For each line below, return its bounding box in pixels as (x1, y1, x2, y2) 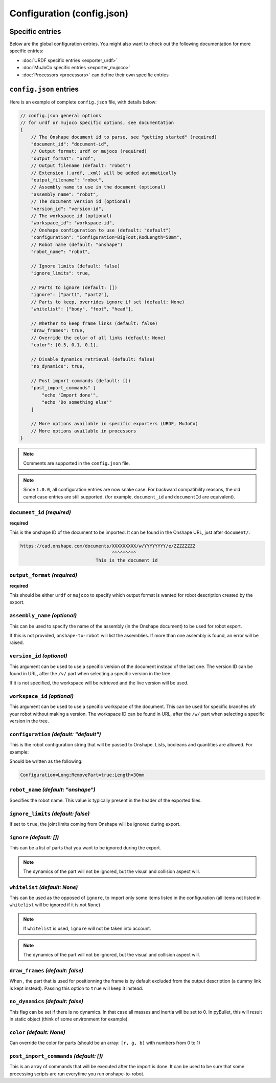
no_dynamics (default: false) (9, 998, 84, 1005)
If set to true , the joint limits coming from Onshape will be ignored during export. (9, 821, 181, 827)
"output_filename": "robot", (31, 177, 104, 183)
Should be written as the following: (9, 758, 83, 764)
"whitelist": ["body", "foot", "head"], (31, 306, 134, 312)
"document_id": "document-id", (31, 141, 109, 147)
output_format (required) (9, 572, 78, 579)
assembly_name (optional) (9, 612, 77, 619)
